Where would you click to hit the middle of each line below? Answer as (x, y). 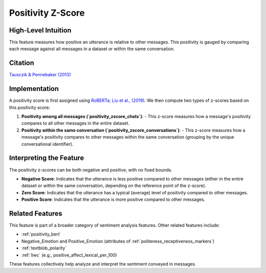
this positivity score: (30, 107)
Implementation (34, 89)
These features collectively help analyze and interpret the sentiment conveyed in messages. (103, 264)
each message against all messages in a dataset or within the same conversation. (92, 49)
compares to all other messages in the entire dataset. (76, 123)
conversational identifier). (48, 144)
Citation (22, 63)
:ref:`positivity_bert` (41, 234)
